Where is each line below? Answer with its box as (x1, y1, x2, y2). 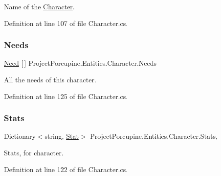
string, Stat (44, 131, 79, 141)
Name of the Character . (4, 1, 75, 11)
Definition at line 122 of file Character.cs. (4, 164, 128, 174)
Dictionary (4, 131, 36, 141)
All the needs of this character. (4, 75, 96, 84)
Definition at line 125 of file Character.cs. (4, 91, 128, 101)
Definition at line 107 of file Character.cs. (4, 18, 128, 28)
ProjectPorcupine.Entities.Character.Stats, (90, 131, 218, 141)
